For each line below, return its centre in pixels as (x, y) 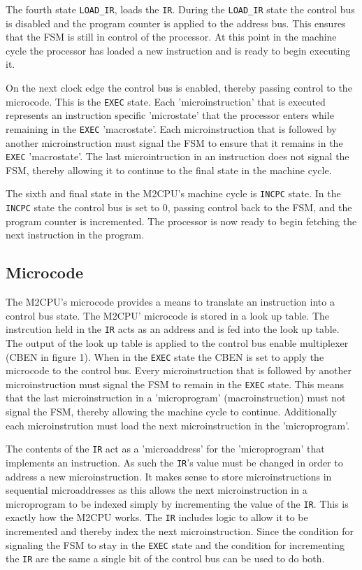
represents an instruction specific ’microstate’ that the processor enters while (170, 115)
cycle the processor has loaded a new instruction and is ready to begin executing (178, 50)
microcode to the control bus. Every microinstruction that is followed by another (179, 370)
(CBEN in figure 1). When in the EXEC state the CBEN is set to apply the (165, 356)
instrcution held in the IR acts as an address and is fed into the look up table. (173, 329)
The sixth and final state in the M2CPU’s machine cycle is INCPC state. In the (173, 193)
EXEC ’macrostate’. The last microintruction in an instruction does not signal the (178, 156)
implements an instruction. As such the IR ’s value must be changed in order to (174, 462)
